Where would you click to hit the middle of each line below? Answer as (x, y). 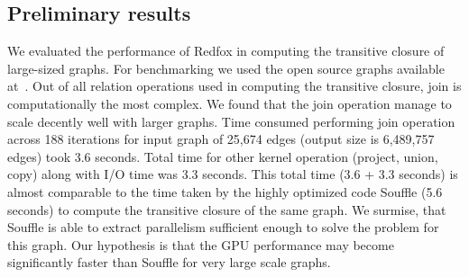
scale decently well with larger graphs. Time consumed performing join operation (231, 121)
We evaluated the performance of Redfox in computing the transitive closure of (226, 51)
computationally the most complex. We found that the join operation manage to (230, 103)
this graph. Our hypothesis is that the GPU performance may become (201, 244)
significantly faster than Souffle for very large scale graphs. (169, 262)
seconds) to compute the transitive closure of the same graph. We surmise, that (227, 209)
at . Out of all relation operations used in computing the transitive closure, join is (234, 86)
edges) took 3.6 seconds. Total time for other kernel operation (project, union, (223, 156)
